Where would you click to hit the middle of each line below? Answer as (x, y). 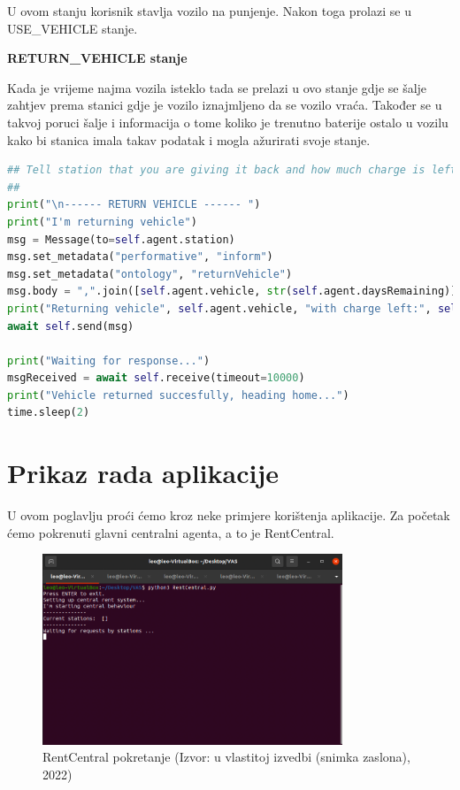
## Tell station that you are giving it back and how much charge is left (232, 170)
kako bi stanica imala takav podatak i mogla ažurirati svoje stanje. (189, 139)
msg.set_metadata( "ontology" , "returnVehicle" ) (150, 274)
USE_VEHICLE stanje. (73, 28)
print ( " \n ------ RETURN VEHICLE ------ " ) (134, 205)
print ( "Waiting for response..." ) (109, 360)
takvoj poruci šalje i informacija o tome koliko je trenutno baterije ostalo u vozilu (228, 122)
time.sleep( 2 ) (49, 413)
